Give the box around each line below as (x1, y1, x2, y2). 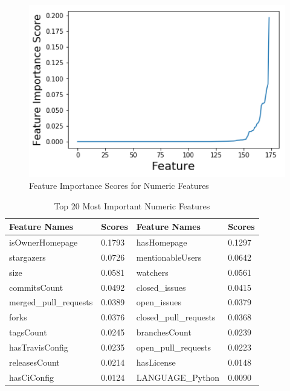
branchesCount (136, 326, 192, 339)
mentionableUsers (136, 250, 202, 263)
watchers (136, 265, 169, 278)
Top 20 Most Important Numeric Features (54, 199, 210, 212)
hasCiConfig (9, 370, 54, 383)
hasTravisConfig (9, 340, 68, 353)
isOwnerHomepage (9, 236, 78, 249)
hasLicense (136, 355, 176, 368)
